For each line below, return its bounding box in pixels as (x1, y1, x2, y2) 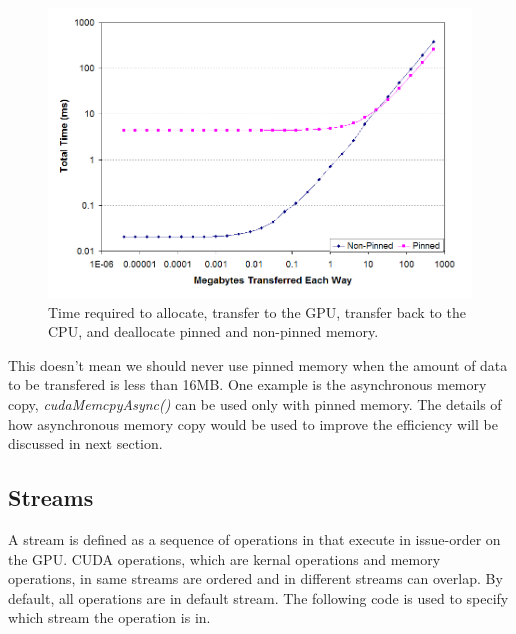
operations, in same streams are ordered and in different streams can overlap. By (8, 568, 503, 589)
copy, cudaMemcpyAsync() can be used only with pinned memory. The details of (8, 393, 502, 414)
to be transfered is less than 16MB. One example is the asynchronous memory (8, 374, 487, 395)
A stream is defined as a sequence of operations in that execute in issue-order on (8, 528, 501, 549)
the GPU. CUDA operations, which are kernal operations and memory (8, 548, 441, 569)
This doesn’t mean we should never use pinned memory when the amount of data (8, 354, 508, 375)
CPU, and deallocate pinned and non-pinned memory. (48, 321, 379, 342)
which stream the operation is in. (8, 607, 211, 628)
